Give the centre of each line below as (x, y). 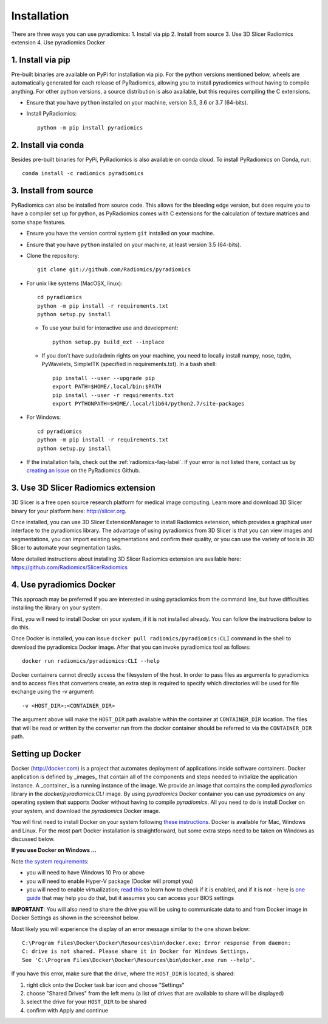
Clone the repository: (53, 255)
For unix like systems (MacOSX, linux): (74, 283)
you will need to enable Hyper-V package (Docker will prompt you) (110, 881)
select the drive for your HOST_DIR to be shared (87, 1002)
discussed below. (33, 839)
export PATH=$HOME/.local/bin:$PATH (107, 387)
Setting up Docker (46, 754)
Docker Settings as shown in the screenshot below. (75, 918)
